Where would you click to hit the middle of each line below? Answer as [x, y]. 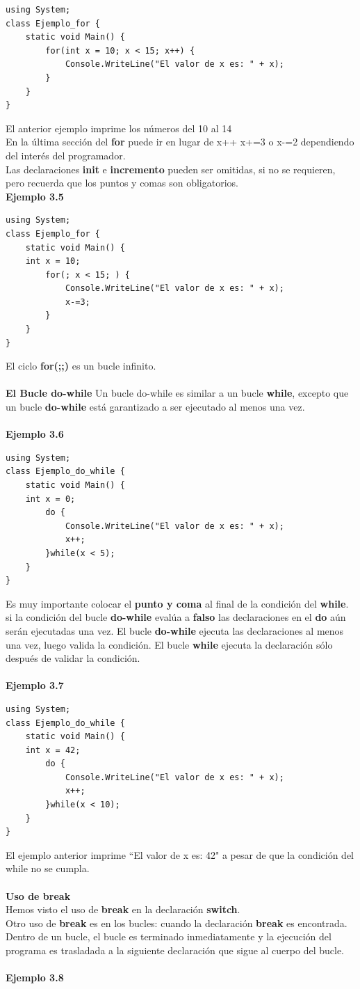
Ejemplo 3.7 [35, 685]
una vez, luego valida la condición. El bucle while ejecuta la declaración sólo [169, 644]
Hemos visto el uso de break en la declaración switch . [123, 909]
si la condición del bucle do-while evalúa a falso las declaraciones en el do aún [176, 617]
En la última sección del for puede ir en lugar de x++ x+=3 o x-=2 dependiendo [180, 142]
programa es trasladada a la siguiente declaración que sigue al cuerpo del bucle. [175, 950]
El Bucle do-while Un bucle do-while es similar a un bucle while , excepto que [177, 393]
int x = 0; [50, 499]
